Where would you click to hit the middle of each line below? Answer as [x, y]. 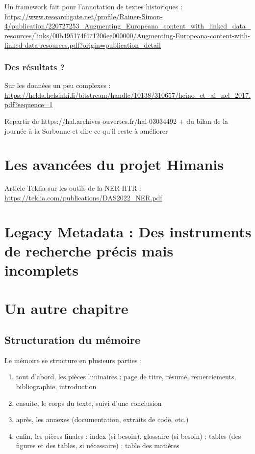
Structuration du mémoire [73, 339]
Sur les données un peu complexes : [58, 85]
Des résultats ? [35, 67]
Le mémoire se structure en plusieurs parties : [73, 360]
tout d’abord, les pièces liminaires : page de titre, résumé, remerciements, [126, 377]
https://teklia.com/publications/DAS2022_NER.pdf [83, 197]
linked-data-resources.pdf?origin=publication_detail [83, 45]
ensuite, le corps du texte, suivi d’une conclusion [89, 403]
